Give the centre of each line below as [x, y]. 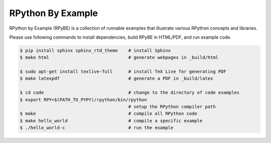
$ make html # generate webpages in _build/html [119, 57]
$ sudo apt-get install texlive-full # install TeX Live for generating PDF [123, 72]
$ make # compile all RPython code [109, 114]
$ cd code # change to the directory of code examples [130, 93]
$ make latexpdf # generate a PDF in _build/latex [116, 79]
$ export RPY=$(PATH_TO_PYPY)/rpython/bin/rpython [84, 100]
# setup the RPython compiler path [172, 107]
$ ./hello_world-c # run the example [97, 128]
